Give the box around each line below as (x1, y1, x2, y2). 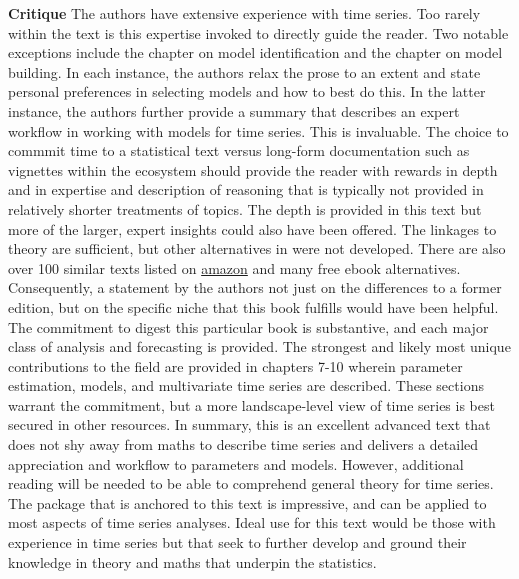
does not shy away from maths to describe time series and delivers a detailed (8, 434, 479, 455)
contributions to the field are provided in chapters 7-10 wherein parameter (8, 355, 463, 376)
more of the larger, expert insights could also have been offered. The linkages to (8, 218, 497, 239)
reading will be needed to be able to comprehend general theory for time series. (8, 473, 494, 494)
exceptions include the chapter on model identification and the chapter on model (8, 42, 503, 63)
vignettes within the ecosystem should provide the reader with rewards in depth (8, 159, 498, 180)
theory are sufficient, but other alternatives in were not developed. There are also (8, 238, 506, 259)
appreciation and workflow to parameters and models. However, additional (8, 453, 464, 474)
